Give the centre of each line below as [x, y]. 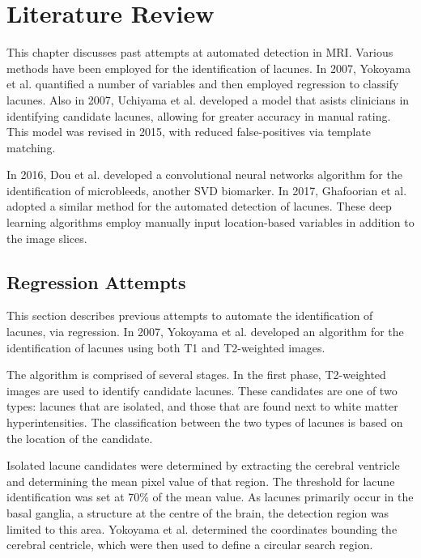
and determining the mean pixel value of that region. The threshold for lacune [201, 481]
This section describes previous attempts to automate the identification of [190, 315]
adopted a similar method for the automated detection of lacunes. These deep [199, 206]
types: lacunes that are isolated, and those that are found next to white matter [202, 406]
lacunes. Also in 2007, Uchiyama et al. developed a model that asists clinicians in [208, 99]
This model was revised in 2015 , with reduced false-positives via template [189, 132]
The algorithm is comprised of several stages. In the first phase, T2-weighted [196, 375]
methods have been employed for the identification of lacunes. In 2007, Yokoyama [209, 68]
